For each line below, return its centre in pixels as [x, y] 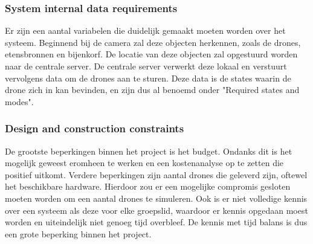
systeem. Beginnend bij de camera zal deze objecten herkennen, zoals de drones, [153, 42]
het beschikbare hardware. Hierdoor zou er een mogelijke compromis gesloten [148, 186]
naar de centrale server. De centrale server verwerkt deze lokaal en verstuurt [146, 66]
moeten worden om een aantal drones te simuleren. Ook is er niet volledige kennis [156, 198]
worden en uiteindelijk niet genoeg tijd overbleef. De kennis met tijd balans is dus [156, 222]
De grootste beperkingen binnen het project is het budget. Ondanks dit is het [149, 151]
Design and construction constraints [95, 128]
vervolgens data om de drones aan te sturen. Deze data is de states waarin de [148, 78]
